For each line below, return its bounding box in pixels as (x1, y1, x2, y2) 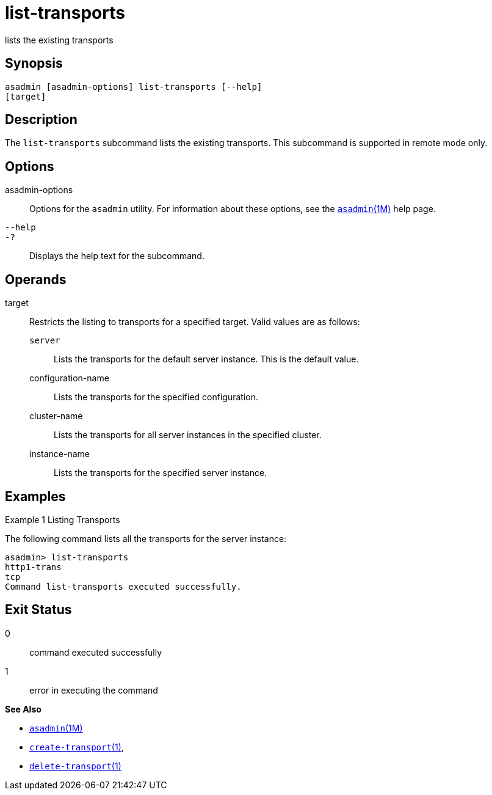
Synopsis (5, 56, 63, 71)
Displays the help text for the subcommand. (29, 251, 204, 262)
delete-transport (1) (29, 760, 121, 771)
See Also (5, 703, 42, 714)
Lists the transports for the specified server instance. (54, 467, 267, 478)
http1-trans (5, 562, 62, 572)
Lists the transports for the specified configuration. (54, 392, 259, 403)
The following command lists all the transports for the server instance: (5, 533, 287, 544)
